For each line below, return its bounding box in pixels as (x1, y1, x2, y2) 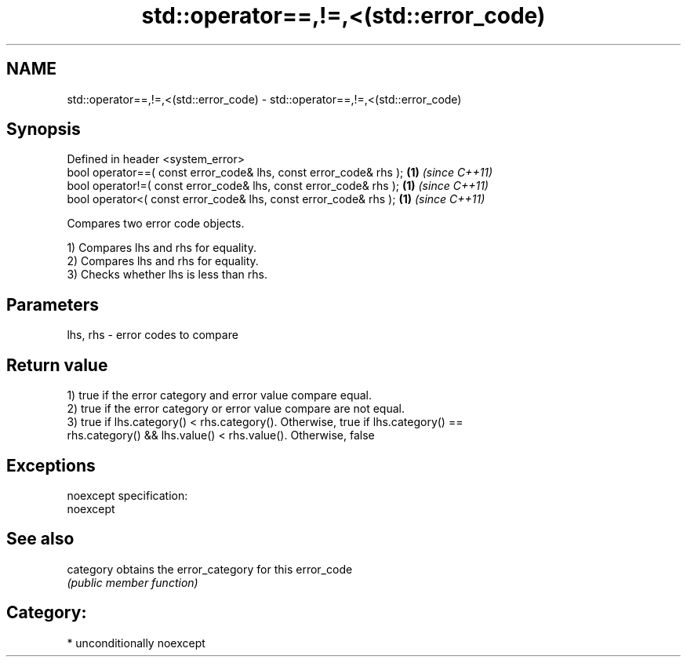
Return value (6, 355, 108, 375)
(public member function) (67, 575, 198, 589)
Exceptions (6, 455, 96, 475)
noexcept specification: (67, 488, 188, 502)
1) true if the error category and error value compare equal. (67, 388, 373, 403)
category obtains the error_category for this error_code (67, 562, 353, 576)
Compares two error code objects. (67, 217, 245, 231)
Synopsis (6, 119, 81, 140)
